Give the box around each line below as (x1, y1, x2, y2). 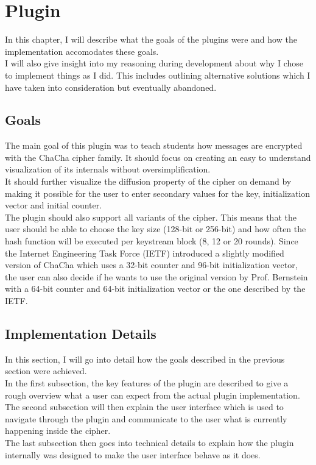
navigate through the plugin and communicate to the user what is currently (5, 412, 287, 425)
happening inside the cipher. (5, 424, 111, 437)
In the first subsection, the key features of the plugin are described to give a (5, 377, 289, 389)
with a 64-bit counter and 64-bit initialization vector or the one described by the (5, 282, 306, 295)
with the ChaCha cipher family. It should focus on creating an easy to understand (5, 151, 311, 163)
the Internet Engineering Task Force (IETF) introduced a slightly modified (5, 246, 284, 259)
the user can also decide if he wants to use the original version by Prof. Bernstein (5, 270, 308, 283)
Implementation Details (5, 324, 156, 343)
